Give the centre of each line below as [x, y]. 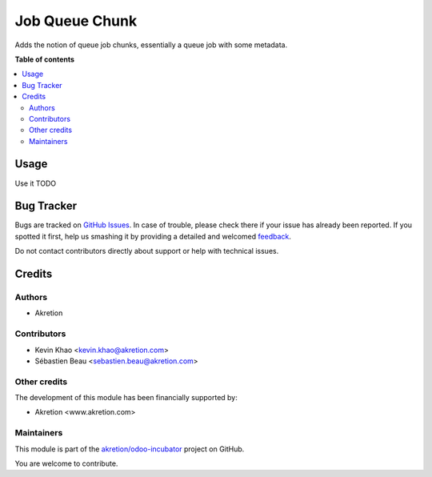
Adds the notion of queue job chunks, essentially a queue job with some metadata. [151, 45]
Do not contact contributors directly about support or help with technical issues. [147, 251]
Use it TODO [35, 183]
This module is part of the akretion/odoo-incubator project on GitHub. [130, 449]
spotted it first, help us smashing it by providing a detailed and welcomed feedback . [153, 236]
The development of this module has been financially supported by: [126, 398]
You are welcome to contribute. [66, 463]
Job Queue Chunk [76, 21]
